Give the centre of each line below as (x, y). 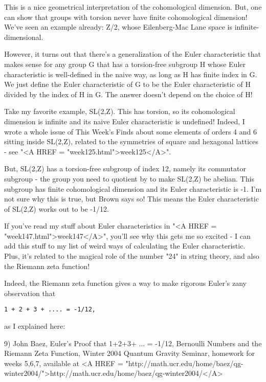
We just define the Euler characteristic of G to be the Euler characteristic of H (127, 84)
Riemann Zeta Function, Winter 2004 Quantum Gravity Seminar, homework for (129, 353)
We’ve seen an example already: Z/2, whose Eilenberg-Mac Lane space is (118, 27)
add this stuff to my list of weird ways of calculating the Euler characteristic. (125, 246)
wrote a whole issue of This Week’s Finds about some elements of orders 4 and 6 (130, 131)
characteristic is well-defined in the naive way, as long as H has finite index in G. (131, 74)
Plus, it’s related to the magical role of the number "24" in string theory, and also (132, 256)
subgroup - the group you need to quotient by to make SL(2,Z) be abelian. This (129, 178)
